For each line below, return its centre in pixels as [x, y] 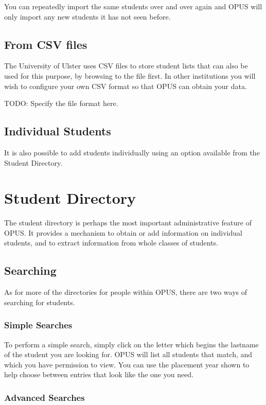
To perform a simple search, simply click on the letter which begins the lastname [131, 344]
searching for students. [40, 302]
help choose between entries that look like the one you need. [99, 374]
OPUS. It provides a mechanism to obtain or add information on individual [123, 232]
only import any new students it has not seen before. [87, 16]
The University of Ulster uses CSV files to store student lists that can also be [126, 66]
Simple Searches [38, 325]
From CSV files [46, 44]
